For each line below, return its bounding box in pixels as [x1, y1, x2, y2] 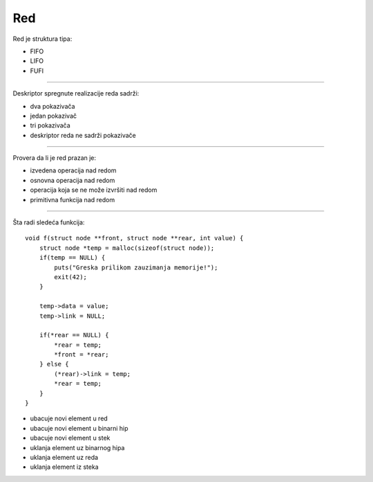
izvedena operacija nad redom [30, 166, 117, 175]
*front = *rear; [54, 350, 109, 359]
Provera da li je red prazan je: [12, 154, 97, 162]
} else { [39, 360, 69, 368]
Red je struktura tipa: [12, 35, 73, 43]
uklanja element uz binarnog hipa [30, 443, 125, 452]
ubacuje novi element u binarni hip [30, 424, 128, 432]
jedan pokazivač [30, 111, 77, 120]
